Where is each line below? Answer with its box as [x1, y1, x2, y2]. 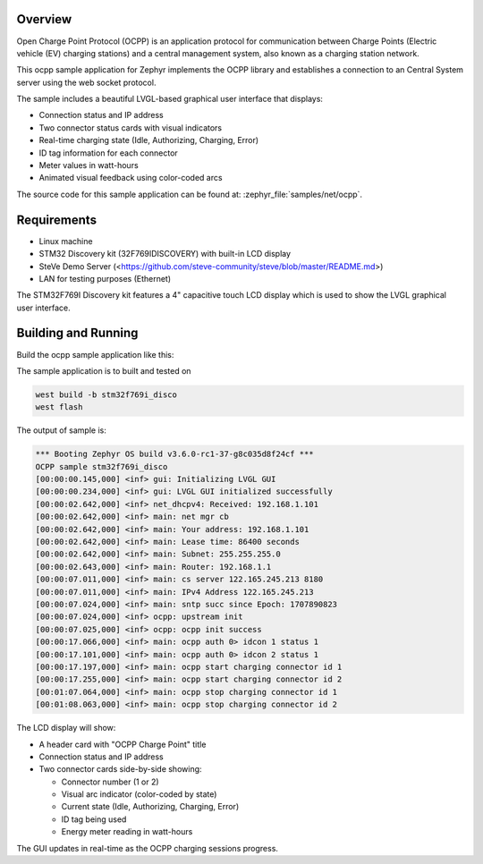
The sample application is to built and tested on [16, 365, 191, 376]
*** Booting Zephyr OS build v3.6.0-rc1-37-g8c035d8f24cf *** [35, 449, 314, 460]
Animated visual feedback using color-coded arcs [38, 173, 223, 183]
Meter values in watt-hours [38, 160, 139, 171]
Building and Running [16, 326, 139, 341]
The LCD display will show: [16, 723, 116, 733]
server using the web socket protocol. [16, 77, 157, 88]
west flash [35, 402, 83, 412]
